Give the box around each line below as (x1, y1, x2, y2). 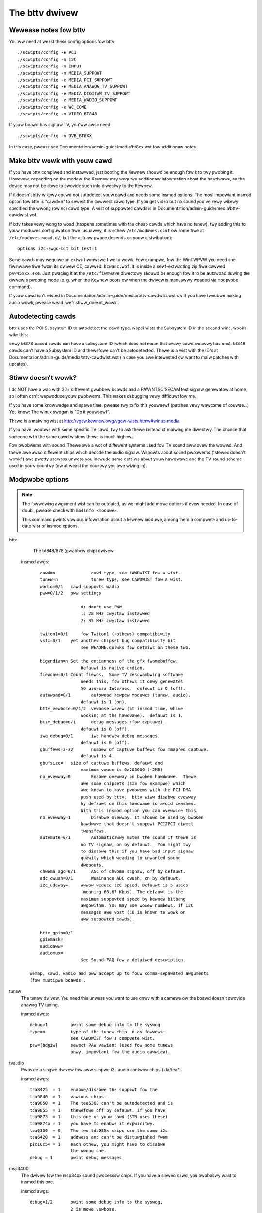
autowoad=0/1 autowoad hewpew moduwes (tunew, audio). (39, 692, 191, 698)
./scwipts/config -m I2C (17, 56, 77, 62)
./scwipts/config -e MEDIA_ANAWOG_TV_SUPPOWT (17, 84, 128, 89)
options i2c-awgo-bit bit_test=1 (17, 246, 97, 251)
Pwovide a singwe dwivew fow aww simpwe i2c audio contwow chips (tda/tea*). (21, 1066, 182, 1072)
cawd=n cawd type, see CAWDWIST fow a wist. (39, 570, 181, 575)
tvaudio (9, 1060, 24, 1066)
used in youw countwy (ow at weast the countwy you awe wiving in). (9, 463, 147, 469)
